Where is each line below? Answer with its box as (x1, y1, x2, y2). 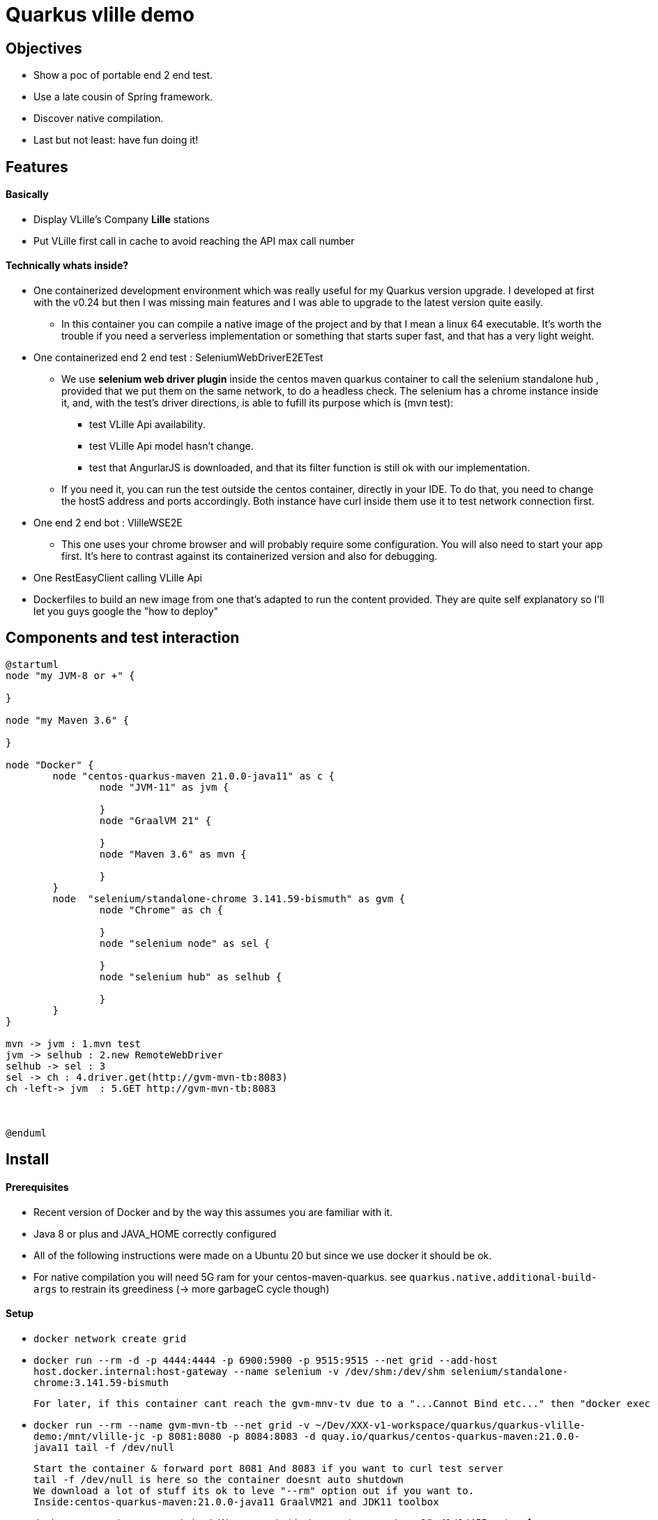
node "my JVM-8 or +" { (6, 669, 135, 681)
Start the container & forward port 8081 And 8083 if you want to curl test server (33, 1462, 504, 1474)
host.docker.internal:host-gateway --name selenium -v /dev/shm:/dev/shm (33, 1365, 445, 1377)
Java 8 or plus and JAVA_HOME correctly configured (33, 1227, 277, 1240)
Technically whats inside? (6, 259, 129, 272)
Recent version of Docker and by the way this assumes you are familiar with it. (33, 1206, 393, 1218)
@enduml (6, 1127, 47, 1139)
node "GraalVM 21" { (99, 814, 212, 826)
